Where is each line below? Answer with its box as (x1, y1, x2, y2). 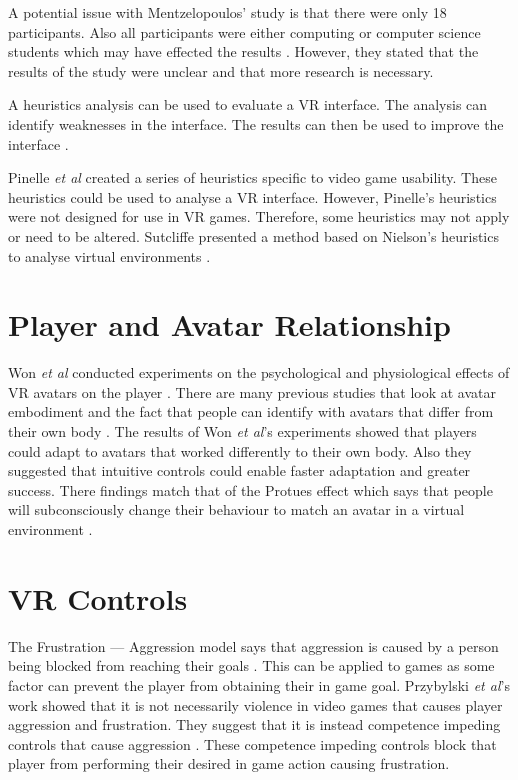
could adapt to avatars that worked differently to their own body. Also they (8, 440, 472, 461)
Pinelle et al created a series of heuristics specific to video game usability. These (8, 167, 497, 188)
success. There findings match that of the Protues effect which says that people (8, 479, 493, 500)
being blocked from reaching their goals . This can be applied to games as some (8, 655, 495, 676)
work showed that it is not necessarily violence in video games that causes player (8, 694, 503, 715)
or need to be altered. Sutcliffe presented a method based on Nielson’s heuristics (8, 225, 499, 246)
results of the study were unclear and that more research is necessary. (8, 60, 434, 81)
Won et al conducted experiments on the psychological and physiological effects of (8, 362, 510, 383)
